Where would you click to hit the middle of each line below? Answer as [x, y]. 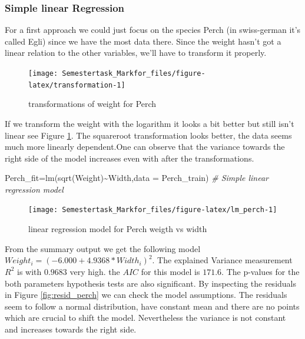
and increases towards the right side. [71, 329]
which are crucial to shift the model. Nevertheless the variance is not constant [145, 318]
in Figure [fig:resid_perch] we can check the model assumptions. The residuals [146, 295]
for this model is [170, 271]
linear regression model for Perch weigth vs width [118, 229]
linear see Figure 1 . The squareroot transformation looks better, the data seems [148, 135]
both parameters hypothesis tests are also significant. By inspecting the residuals [150, 283]
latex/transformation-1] [77, 85]
